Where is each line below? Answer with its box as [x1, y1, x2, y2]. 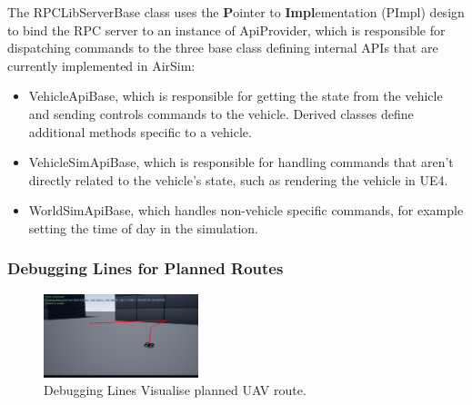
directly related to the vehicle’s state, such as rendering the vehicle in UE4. [28, 170, 448, 189]
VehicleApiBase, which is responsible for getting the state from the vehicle [28, 86, 443, 105]
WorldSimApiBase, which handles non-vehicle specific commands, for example [28, 201, 464, 220]
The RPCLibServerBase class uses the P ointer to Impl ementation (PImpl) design [7, 3, 465, 21]
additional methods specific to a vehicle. [28, 122, 252, 141]
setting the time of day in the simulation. [28, 218, 258, 237]
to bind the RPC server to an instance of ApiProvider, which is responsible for [7, 20, 446, 39]
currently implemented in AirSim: [7, 55, 196, 74]
